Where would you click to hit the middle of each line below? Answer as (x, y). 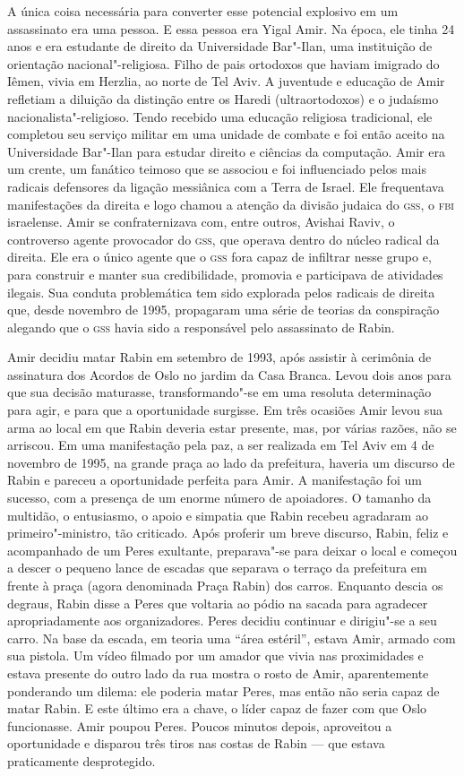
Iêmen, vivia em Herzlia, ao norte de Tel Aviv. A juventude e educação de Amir (226, 81)
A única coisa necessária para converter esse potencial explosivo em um (203, 11)
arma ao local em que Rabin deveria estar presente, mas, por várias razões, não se (232, 427)
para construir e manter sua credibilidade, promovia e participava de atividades (225, 274)
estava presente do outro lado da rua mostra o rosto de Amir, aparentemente (218, 673)
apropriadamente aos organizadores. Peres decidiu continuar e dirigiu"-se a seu (222, 621)
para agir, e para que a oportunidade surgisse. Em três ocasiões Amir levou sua (225, 410)
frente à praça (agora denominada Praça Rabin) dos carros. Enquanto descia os (225, 585)
